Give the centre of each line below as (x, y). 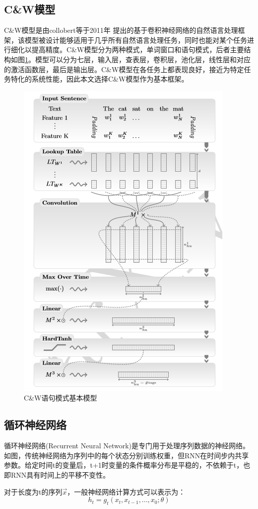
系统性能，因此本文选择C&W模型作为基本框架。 (110, 79)
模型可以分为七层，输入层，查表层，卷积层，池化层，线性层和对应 (143, 59)
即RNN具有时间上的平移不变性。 (57, 474)
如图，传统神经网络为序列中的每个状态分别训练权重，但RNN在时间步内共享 (127, 455)
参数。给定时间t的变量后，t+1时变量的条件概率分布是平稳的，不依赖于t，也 (127, 465)
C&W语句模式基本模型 (61, 398)
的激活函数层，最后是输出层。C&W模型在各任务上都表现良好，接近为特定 (124, 69)
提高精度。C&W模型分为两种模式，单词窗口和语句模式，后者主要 (138, 50)
